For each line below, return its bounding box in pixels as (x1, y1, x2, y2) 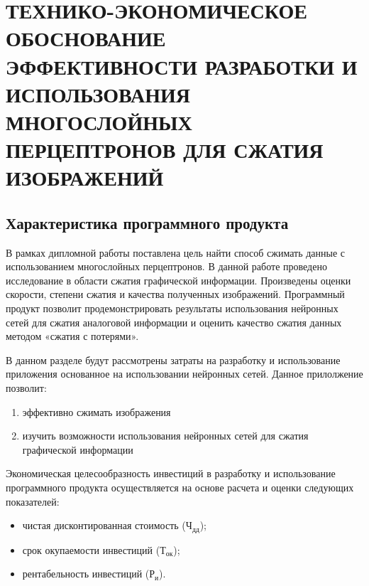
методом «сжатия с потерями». (6, 329, 139, 343)
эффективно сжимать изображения (22, 404, 171, 419)
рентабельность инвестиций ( (22, 566, 150, 581)
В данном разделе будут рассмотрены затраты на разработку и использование (6, 352, 341, 367)
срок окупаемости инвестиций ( (22, 542, 160, 557)
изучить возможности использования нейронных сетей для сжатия (22, 428, 309, 443)
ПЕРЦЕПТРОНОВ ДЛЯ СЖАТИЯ (6, 135, 324, 164)
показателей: (6, 494, 60, 508)
